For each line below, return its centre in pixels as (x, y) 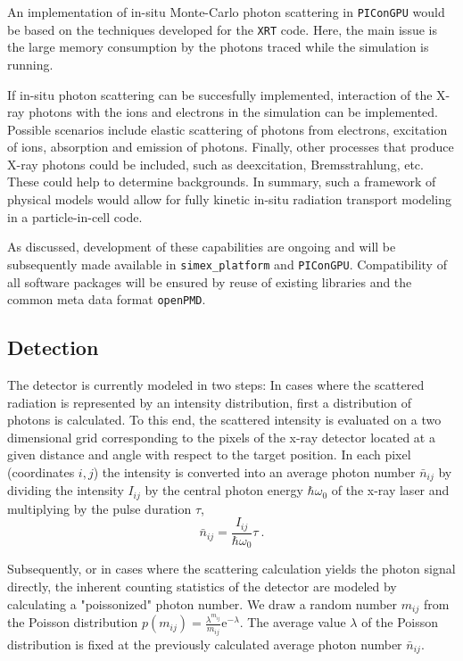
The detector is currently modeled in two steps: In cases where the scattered (216, 384)
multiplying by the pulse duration (99, 508)
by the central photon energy (224, 490)
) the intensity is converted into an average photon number (254, 471)
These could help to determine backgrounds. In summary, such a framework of (222, 182)
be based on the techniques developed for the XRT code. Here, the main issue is (222, 29)
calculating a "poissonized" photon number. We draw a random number (203, 603)
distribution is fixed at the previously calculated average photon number (205, 644)
